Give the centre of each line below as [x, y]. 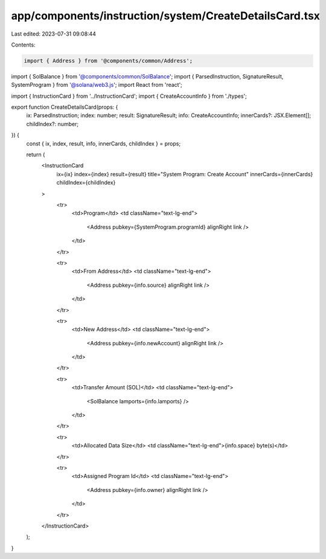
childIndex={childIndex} [86, 183]
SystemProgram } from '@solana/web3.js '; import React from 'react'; [97, 85]
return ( [36, 155]
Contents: [23, 45]
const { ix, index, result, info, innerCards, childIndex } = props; [104, 143]
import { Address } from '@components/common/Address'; [108, 61]
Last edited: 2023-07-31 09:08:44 [54, 34]
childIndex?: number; [52, 124]
